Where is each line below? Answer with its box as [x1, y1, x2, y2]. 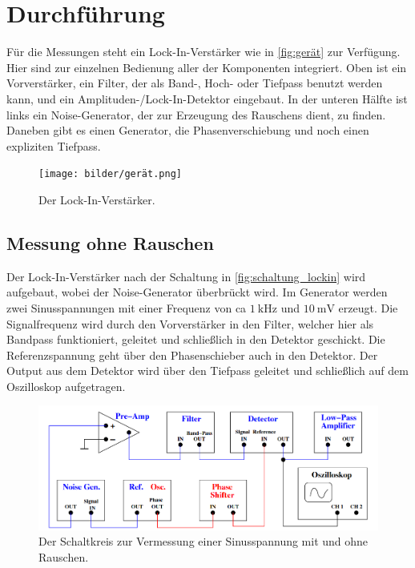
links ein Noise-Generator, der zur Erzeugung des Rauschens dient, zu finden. [6, 106, 386, 123]
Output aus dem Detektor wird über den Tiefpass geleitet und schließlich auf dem [6, 362, 409, 379]
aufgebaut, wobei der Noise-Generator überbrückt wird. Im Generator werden [6, 284, 388, 300]
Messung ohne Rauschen [6, 230, 214, 255]
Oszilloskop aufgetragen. [6, 377, 126, 394]
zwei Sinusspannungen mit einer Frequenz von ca [6, 299, 247, 316]
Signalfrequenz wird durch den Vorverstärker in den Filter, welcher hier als [6, 315, 374, 332]
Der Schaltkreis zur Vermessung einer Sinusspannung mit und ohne [38, 533, 369, 550]
